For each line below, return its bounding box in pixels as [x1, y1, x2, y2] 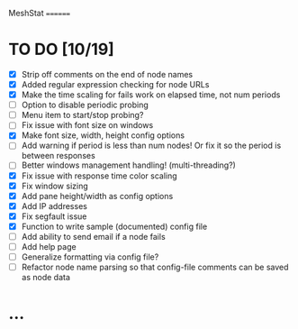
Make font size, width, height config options [21, 130, 185, 141]
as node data [21, 272, 71, 283]
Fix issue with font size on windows [21, 120, 154, 131]
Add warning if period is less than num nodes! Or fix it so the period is [21, 140, 282, 151]
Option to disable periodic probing [21, 99, 149, 111]
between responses [21, 151, 95, 161]
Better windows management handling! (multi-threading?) [21, 160, 236, 170]
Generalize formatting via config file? [21, 251, 159, 262]
